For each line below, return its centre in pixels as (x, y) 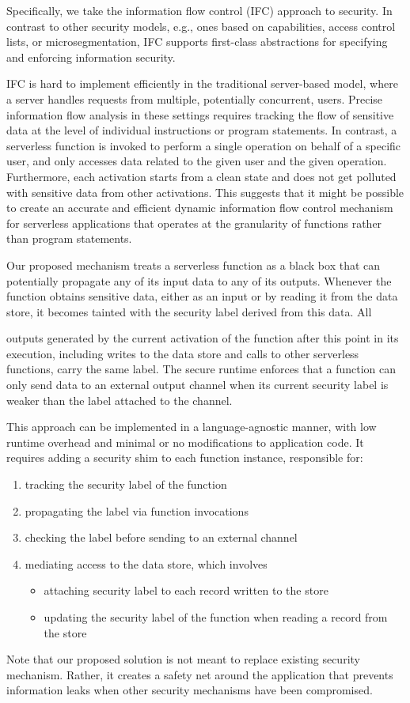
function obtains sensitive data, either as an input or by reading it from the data (202, 296)
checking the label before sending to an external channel (161, 537)
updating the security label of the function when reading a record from (216, 617)
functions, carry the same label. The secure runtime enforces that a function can (201, 369)
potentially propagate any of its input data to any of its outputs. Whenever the (199, 280)
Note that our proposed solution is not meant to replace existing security (183, 659)
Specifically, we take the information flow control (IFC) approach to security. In (199, 10)
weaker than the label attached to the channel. (120, 400)
